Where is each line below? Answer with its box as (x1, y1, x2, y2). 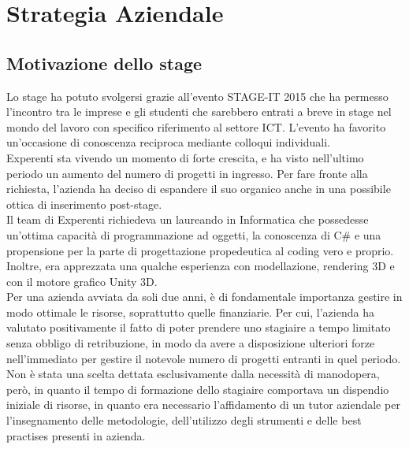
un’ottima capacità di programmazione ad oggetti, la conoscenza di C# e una (6, 226, 381, 243)
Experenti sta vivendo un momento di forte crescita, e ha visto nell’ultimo (6, 149, 364, 165)
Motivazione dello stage (6, 50, 203, 75)
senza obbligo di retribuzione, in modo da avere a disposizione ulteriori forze (6, 335, 375, 351)
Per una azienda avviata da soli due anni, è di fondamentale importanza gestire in (6, 288, 403, 305)
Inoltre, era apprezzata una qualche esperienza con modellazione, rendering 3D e (6, 258, 395, 274)
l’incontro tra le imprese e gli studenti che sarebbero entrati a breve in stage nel (6, 103, 392, 120)
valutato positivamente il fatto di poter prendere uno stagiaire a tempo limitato (6, 319, 391, 336)
